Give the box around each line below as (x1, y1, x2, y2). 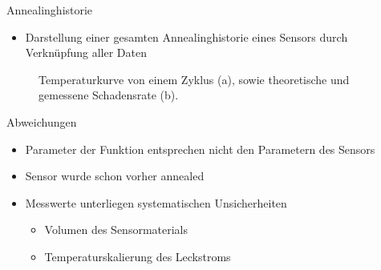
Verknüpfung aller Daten (25, 44, 147, 61)
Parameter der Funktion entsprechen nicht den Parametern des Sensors (25, 140, 375, 157)
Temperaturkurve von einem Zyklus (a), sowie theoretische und (39, 71, 350, 87)
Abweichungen (6, 113, 77, 130)
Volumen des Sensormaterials (44, 221, 188, 238)
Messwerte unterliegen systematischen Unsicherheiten (25, 194, 287, 211)
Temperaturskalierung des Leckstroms (44, 248, 231, 264)
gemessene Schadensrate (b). (39, 87, 179, 103)
